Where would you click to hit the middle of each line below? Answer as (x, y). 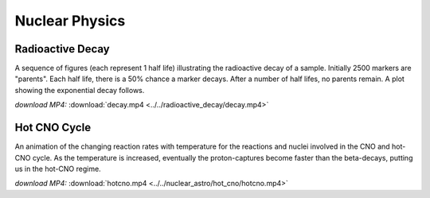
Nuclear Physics (70, 21)
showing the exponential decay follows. (80, 90)
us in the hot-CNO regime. (58, 169)
